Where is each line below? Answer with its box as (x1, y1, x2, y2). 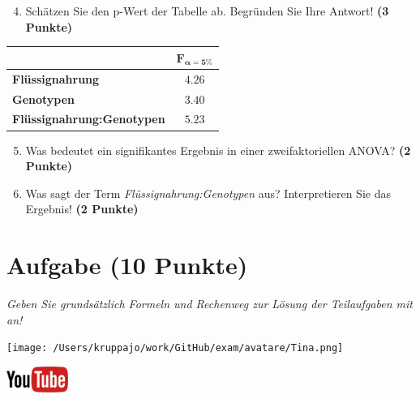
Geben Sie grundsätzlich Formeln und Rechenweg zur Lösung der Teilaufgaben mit (6, 295, 413, 312)
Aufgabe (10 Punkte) (6, 248, 248, 281)
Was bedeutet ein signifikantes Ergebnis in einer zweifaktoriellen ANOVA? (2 (25, 141, 411, 158)
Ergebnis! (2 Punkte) (25, 200, 139, 217)
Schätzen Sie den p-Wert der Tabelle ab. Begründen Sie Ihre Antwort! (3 (25, 2, 389, 19)
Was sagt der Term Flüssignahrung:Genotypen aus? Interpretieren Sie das (25, 184, 391, 201)
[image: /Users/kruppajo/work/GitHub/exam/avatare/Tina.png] (6, 342, 344, 354)
